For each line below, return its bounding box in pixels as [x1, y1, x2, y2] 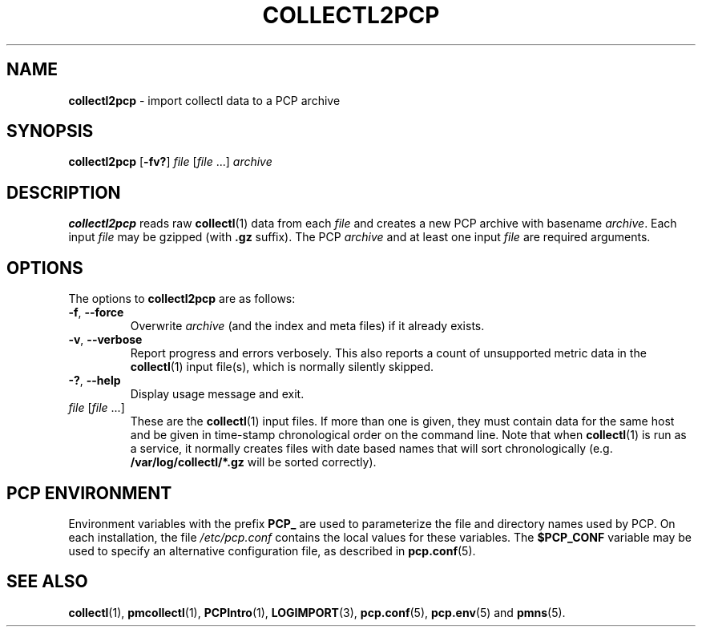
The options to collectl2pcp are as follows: [68, 292, 296, 306]
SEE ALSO [6, 571, 88, 592]
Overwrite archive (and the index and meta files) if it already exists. [130, 319, 485, 333]
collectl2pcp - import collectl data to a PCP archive [68, 93, 341, 107]
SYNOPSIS [6, 121, 94, 142]
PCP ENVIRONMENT [6, 482, 172, 503]
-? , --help [68, 373, 121, 388]
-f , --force [68, 305, 124, 320]
